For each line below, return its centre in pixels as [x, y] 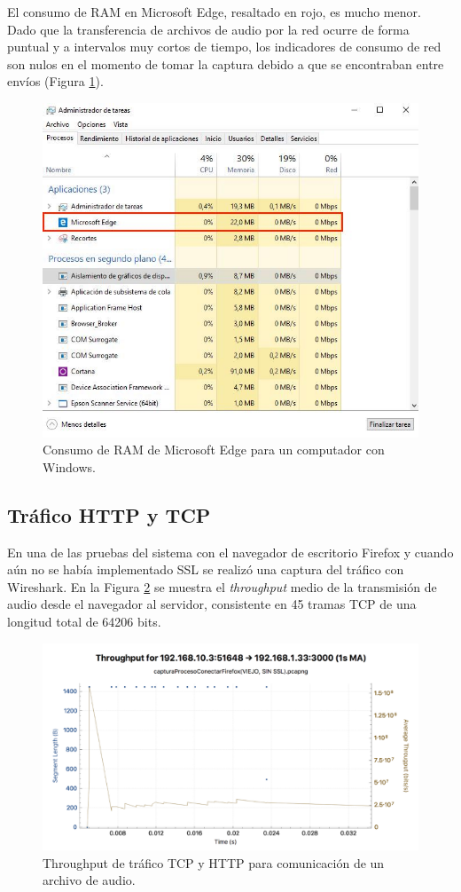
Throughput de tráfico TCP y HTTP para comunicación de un [214, 862]
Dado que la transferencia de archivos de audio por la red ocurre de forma [208, 29]
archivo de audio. [89, 880]
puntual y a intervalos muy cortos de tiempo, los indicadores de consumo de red [224, 47]
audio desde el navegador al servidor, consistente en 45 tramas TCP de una [212, 604]
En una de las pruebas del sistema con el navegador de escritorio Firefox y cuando [230, 552]
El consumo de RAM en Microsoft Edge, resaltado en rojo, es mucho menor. [214, 12]
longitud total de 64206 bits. [84, 621]
